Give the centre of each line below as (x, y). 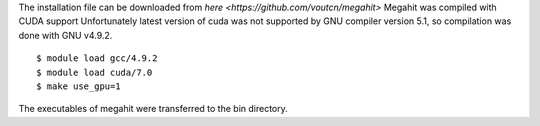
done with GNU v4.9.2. (65, 35)
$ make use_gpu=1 (78, 86)
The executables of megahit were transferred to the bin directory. (153, 109)
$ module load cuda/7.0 (94, 72)
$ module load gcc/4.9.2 (97, 58)
